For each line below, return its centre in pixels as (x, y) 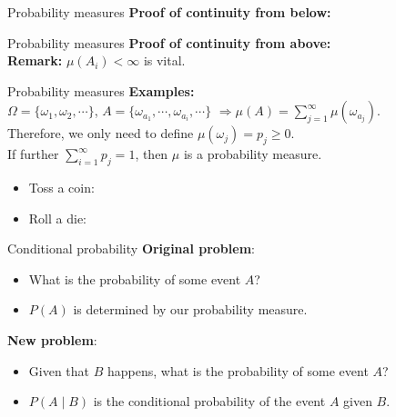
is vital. (164, 60)
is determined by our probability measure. (190, 309)
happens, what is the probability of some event (238, 370)
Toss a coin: (61, 187)
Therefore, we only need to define (101, 133)
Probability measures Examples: (101, 90)
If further (33, 154)
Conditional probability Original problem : (131, 248)
